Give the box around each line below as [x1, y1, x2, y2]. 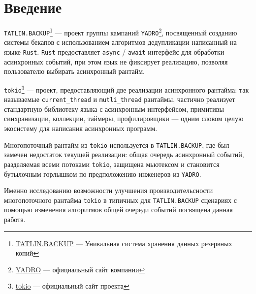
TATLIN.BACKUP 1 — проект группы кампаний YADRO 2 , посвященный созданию [4, 26, 237, 37]
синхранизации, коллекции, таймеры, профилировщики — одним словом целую [4, 113, 244, 124]
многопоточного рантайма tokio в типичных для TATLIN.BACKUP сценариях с [4, 195, 237, 205]
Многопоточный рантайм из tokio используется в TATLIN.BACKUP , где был [4, 139, 229, 150]
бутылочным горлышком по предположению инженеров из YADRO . [4, 168, 201, 179]
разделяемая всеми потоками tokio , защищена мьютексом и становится [4, 159, 220, 169]
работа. [4, 214, 26, 225]
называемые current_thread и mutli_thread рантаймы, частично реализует [4, 94, 235, 104]
